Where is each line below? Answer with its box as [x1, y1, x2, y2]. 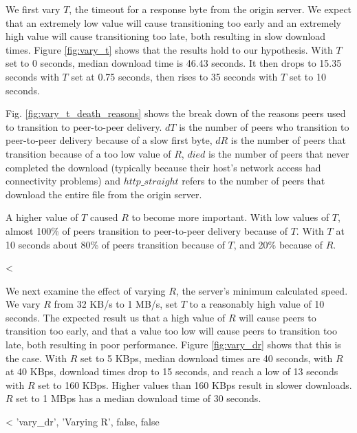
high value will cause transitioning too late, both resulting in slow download [6, 29, 326, 43]
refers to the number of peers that [182, 173, 325, 188]
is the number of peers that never [208, 146, 349, 160]
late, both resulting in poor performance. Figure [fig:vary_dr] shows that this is [6, 337, 341, 352]
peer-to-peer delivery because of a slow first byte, [6, 133, 213, 147]
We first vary [6, 2, 61, 16]
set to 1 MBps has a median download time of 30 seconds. [16, 391, 261, 405]
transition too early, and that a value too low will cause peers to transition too [6, 324, 337, 338]
